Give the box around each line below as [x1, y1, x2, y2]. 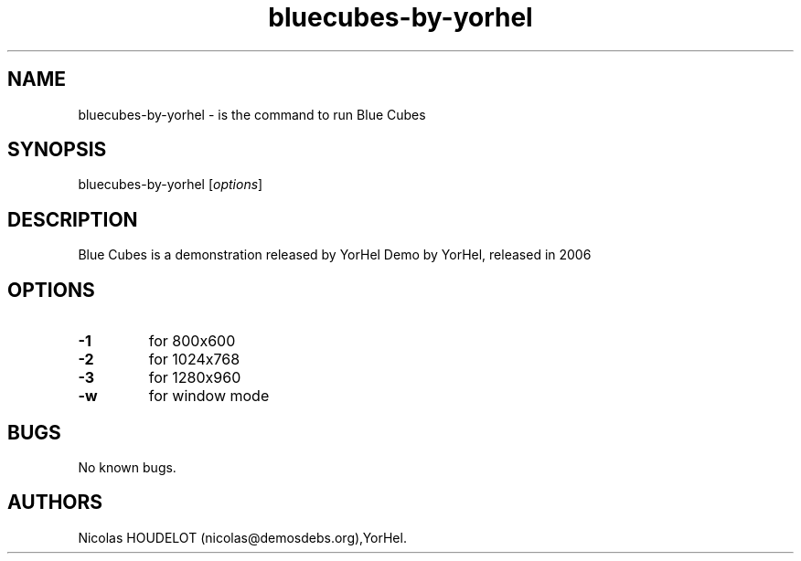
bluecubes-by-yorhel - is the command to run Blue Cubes [78, 106, 426, 122]
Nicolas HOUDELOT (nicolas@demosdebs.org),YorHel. [78, 529, 407, 545]
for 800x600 [148, 332, 236, 351]
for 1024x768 [148, 350, 240, 369]
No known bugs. [78, 459, 176, 475]
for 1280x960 [148, 368, 241, 387]
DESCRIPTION [7, 207, 138, 231]
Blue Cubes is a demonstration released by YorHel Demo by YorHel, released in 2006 [78, 247, 592, 263]
